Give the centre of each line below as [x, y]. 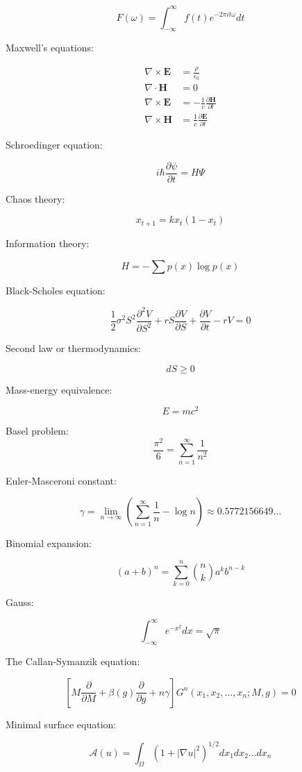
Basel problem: [37, 431]
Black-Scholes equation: [56, 290]
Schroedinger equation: [54, 145]
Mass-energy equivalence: [59, 389]
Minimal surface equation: [61, 724]
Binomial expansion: [49, 543]
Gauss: [20, 602]
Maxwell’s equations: [50, 48]
